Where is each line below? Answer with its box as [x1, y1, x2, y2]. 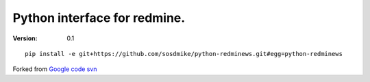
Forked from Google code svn [12, 65, 97, 73]
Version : [12, 34, 38, 42]
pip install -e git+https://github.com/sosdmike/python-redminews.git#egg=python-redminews [25, 50, 343, 57]
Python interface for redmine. [12, 10, 186, 25]
